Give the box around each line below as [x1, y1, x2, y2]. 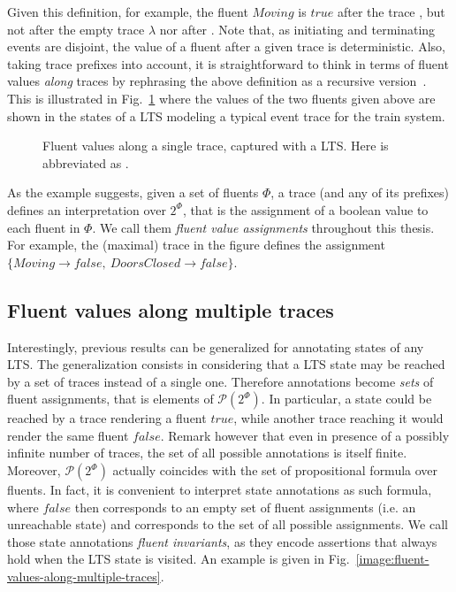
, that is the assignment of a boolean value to [182, 200, 429, 219]
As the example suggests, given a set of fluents [7, 183, 259, 202]
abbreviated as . [42, 153, 129, 172]
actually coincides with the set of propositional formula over [112, 461, 438, 480]
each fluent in [7, 218, 80, 236]
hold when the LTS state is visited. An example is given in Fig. [7, 550, 350, 568]
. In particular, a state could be [261, 389, 432, 408]
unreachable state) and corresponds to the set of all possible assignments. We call [7, 515, 448, 534]
